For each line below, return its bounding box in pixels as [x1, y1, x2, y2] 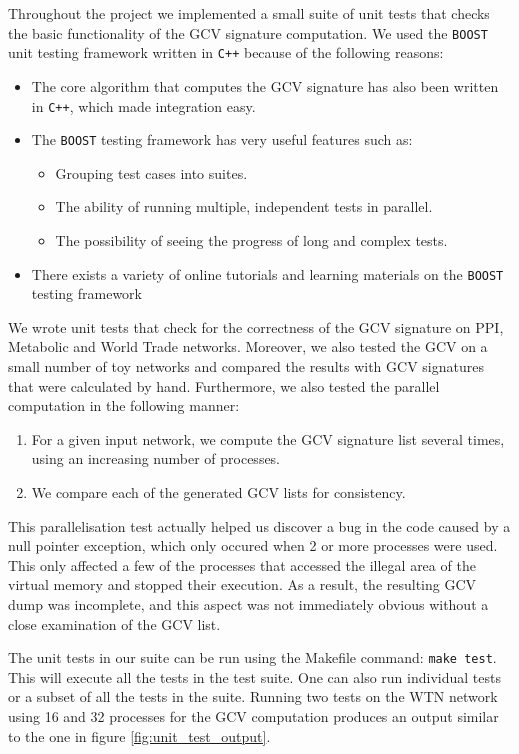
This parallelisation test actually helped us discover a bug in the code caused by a [8, 515, 511, 536]
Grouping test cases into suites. [55, 162, 248, 183]
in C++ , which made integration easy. [31, 95, 256, 116]
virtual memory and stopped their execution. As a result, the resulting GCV [8, 574, 477, 595]
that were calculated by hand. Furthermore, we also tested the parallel [8, 375, 440, 396]
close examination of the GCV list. [8, 613, 221, 634]
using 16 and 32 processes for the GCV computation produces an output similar [8, 706, 499, 726]
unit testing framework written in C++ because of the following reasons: [8, 42, 444, 63]
